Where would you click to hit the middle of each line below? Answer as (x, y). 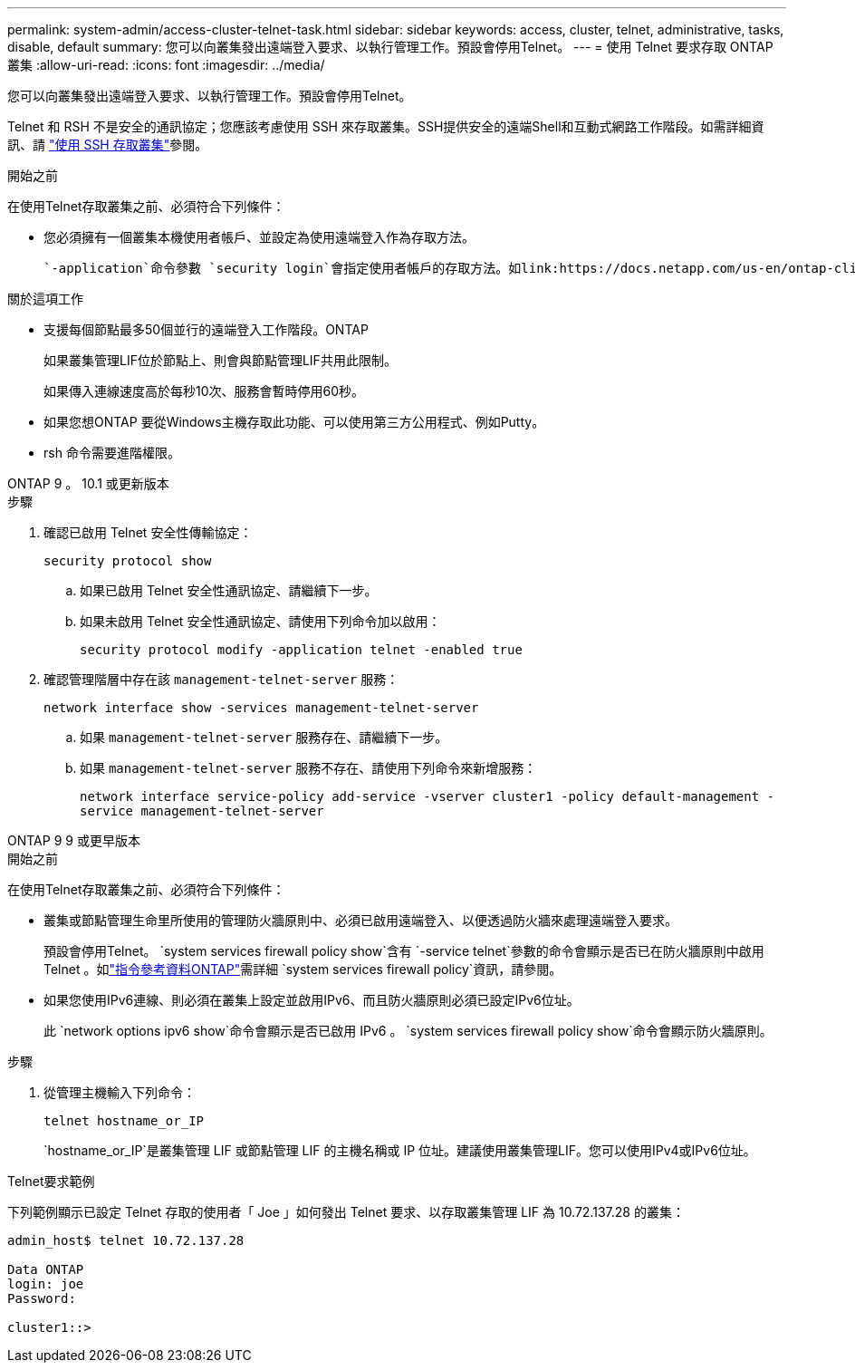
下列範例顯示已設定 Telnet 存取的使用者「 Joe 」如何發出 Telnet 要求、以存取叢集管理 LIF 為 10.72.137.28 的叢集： (346, 1212)
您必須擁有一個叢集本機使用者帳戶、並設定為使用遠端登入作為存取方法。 (259, 237)
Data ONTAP (46, 1269)
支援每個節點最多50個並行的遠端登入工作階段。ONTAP (206, 329)
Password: (42, 1298)
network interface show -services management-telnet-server (261, 708)
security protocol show (128, 561)
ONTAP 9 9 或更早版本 (74, 840)
